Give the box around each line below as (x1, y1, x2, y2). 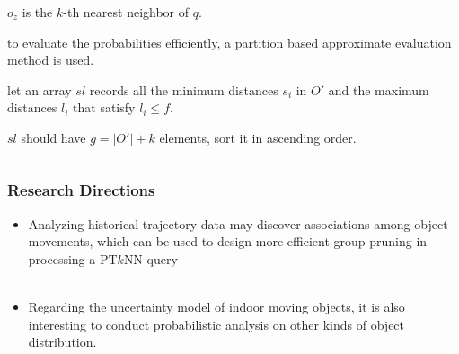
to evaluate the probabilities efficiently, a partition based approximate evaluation (7, 32, 452, 51)
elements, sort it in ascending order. (159, 128, 357, 146)
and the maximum (328, 80, 429, 99)
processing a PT (28, 249, 118, 268)
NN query (123, 249, 178, 268)
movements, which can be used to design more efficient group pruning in (28, 232, 428, 251)
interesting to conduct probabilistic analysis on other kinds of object (28, 314, 405, 333)
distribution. (28, 332, 97, 351)
